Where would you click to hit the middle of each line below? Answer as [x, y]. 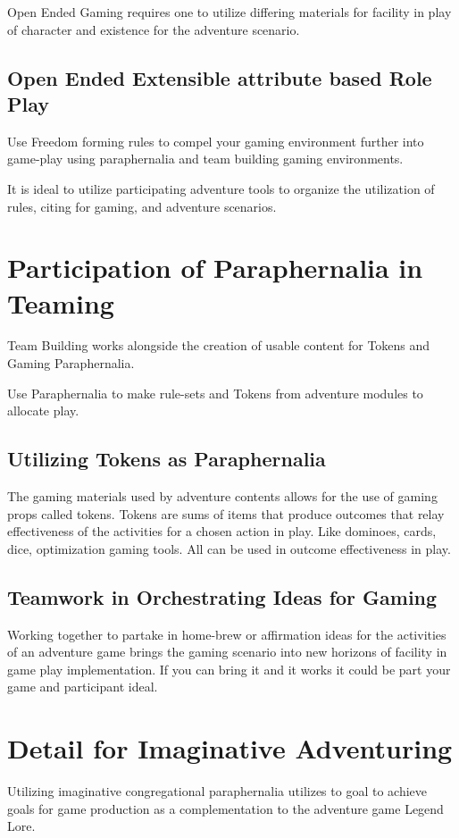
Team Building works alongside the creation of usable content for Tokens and [219, 345]
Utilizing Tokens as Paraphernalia [167, 459]
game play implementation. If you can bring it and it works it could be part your [229, 669]
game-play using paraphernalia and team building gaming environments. [205, 159]
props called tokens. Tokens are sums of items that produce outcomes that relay [226, 513]
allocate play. [43, 411]
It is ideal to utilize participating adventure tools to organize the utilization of [221, 188]
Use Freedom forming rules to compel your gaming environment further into [216, 141]
